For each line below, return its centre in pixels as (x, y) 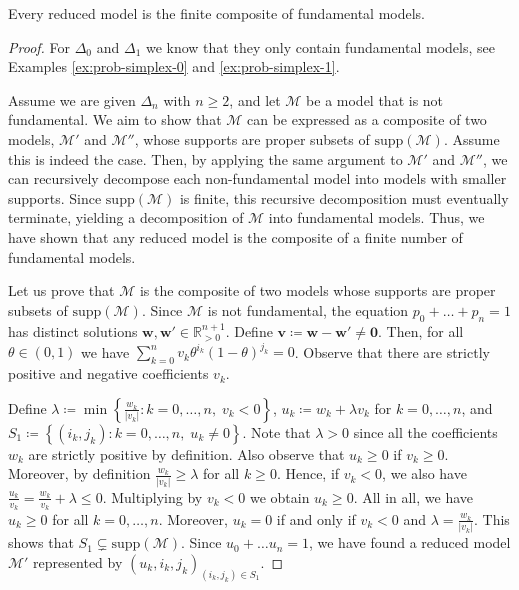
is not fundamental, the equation (308, 309)
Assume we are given (72, 99)
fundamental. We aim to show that (115, 119)
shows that (41, 542)
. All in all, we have (413, 496)
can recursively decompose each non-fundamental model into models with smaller (257, 178)
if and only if (316, 518)
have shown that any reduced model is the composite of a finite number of (235, 236)
